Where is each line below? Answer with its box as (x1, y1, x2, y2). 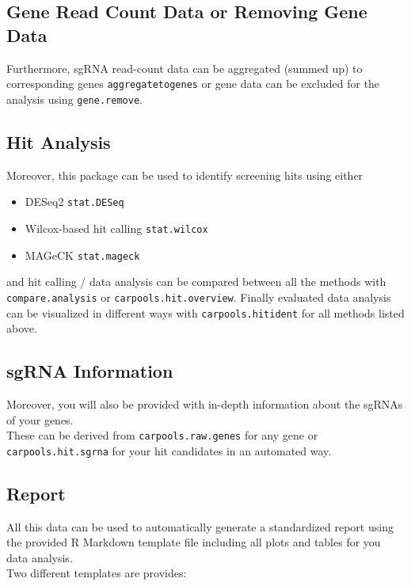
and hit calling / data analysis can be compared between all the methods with (6, 273, 386, 290)
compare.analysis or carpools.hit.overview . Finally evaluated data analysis (6, 288, 391, 305)
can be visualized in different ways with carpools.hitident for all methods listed (6, 304, 405, 321)
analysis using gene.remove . (6, 90, 143, 107)
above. (6, 320, 37, 337)
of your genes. (6, 411, 74, 428)
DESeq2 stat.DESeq (25, 193, 124, 210)
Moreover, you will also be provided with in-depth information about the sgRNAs (6, 395, 403, 412)
